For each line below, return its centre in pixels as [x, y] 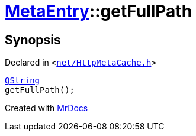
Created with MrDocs [46, 108]
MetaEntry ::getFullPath [99, 11]
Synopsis [33, 40]
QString [23, 81]
